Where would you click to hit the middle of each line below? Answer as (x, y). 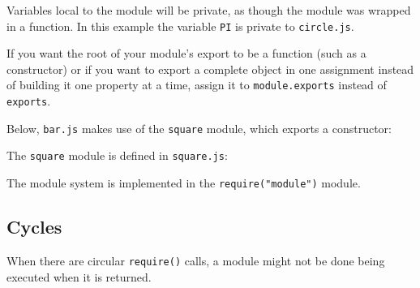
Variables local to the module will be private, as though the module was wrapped (209, 10)
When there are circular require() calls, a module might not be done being (196, 260)
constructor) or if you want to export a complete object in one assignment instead (210, 69)
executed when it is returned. (79, 276)
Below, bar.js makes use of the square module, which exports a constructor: (199, 128)
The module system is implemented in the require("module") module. (184, 183)
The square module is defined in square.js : (117, 155)
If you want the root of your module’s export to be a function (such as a (186, 53)
